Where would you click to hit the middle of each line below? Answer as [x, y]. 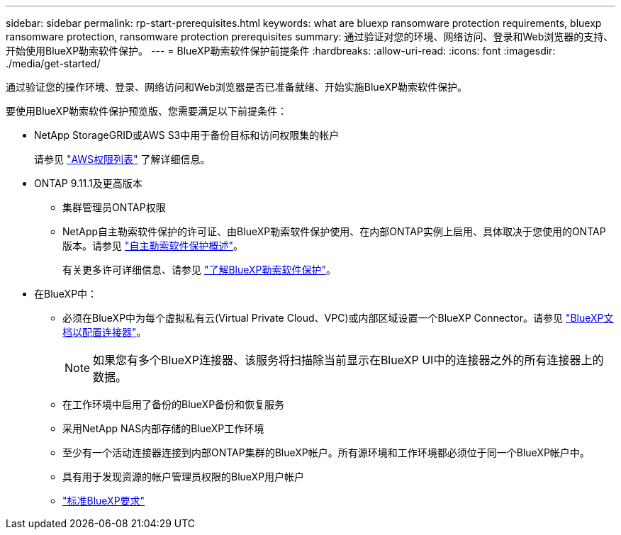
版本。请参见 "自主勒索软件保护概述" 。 [153, 246]
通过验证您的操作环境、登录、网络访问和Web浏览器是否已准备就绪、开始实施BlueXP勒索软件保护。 [236, 87]
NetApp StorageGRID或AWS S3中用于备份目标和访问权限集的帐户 [187, 135]
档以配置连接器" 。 [105, 332]
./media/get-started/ [53, 63]
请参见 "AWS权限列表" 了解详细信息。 [122, 159]
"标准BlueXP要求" [104, 501]
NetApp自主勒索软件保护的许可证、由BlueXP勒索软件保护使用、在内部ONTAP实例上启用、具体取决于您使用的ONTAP [334, 231]
